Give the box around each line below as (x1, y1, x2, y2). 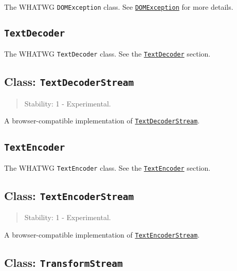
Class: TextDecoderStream (4, 74, 134, 89)
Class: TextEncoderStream (4, 187, 134, 203)
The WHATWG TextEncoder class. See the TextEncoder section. (4, 162, 211, 173)
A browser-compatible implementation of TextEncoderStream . (4, 229, 200, 240)
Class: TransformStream (4, 254, 123, 270)
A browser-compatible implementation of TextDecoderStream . (4, 115, 200, 126)
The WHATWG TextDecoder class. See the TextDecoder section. (4, 48, 211, 59)
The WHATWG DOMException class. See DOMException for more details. (4, 2, 233, 12)
